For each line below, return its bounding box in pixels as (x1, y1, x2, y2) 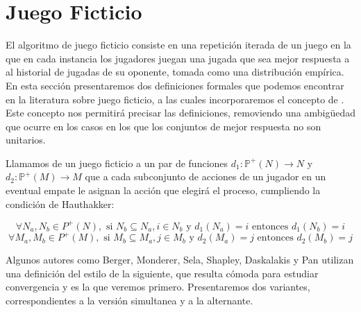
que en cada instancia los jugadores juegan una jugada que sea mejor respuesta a (6, 51, 350, 65)
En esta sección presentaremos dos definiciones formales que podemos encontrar (6, 78, 344, 92)
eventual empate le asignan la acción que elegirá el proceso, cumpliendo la (6, 183, 321, 198)
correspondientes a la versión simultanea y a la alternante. (6, 293, 253, 308)
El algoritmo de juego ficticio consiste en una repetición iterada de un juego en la (6, 37, 351, 52)
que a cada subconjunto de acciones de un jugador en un (85, 169, 326, 184)
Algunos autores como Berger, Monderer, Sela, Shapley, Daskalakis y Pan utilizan (6, 252, 354, 267)
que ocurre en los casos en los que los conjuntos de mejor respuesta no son (6, 119, 321, 133)
